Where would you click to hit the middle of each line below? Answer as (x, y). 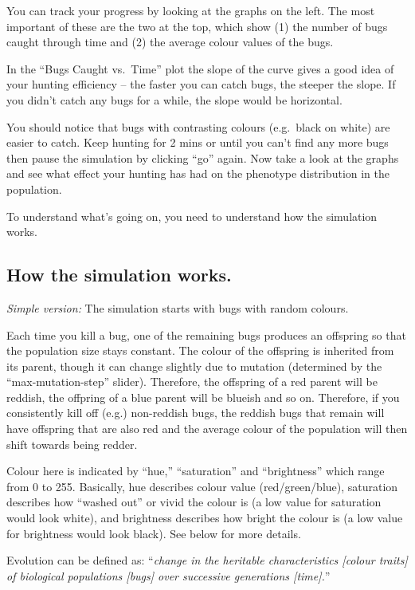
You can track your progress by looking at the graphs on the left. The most (191, 10)
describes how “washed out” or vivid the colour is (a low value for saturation (194, 502)
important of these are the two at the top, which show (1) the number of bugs (197, 26)
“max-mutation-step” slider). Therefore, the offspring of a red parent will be (192, 382)
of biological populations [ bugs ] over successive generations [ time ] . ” (168, 575)
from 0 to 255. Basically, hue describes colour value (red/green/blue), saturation (202, 486)
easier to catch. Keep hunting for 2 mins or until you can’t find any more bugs (198, 142)
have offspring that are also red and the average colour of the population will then (207, 429)
